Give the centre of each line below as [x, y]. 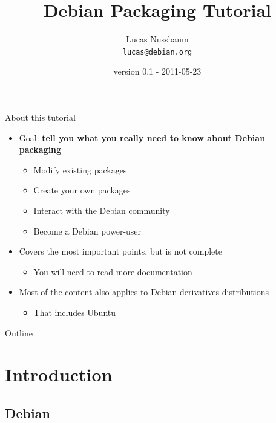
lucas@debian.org [157, 52]
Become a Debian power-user [87, 231]
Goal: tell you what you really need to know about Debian [142, 137]
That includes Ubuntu [75, 312]
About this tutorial [40, 117]
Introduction [59, 374]
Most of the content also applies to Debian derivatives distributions [144, 292]
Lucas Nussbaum [157, 39]
